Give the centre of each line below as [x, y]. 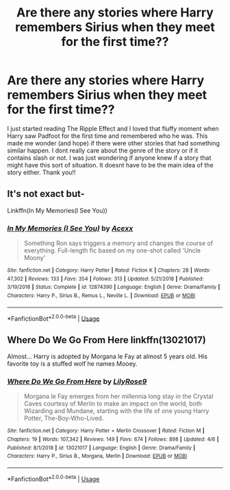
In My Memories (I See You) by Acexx [70, 228]
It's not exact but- [46, 194]
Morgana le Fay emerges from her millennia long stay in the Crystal [118, 397]
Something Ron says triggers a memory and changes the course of [118, 243]
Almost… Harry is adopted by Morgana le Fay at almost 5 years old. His [107, 357]
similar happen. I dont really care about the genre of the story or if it [103, 150]
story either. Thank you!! [41, 172]
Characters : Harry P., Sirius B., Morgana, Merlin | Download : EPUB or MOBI [97, 456]
